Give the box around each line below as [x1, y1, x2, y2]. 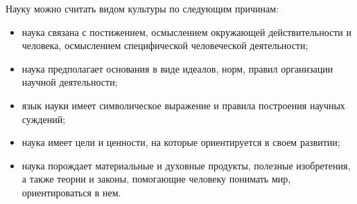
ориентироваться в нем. [21, 185, 121, 199]
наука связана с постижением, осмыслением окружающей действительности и [21, 24, 351, 39]
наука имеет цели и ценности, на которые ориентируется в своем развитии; [21, 135, 340, 149]
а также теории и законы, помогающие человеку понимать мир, [21, 171, 291, 186]
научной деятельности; [21, 75, 118, 89]
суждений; [21, 111, 66, 126]
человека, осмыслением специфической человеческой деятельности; [21, 38, 308, 53]
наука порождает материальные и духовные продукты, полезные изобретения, [21, 158, 351, 172]
